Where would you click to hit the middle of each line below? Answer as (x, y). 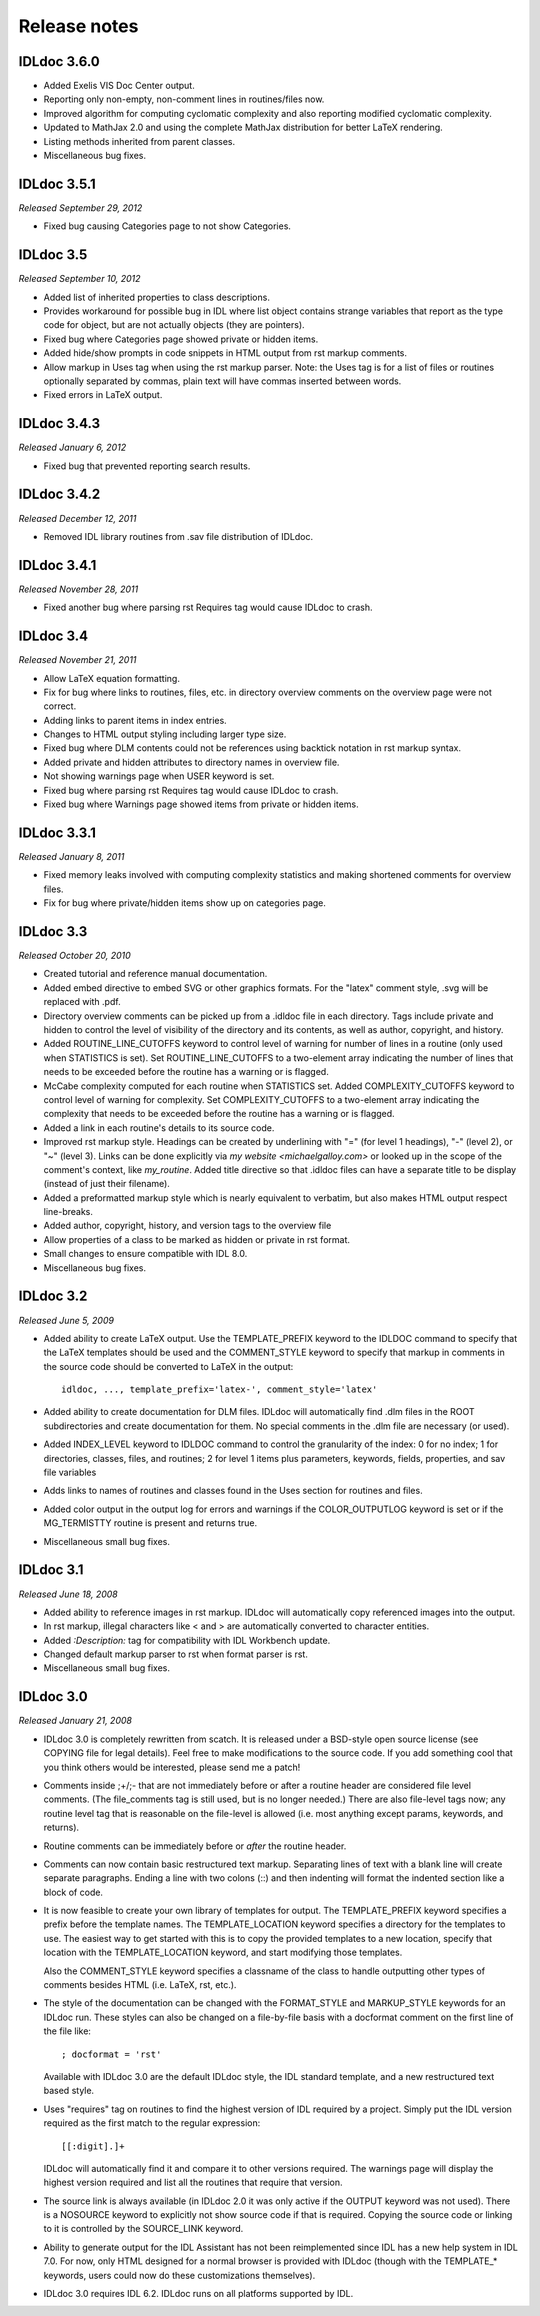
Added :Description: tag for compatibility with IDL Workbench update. (187, 1640)
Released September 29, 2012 (80, 207)
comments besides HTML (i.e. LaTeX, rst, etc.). (140, 1985)
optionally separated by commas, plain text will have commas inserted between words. (222, 381)
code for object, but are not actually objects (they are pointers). (174, 325)
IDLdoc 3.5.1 (57, 183)
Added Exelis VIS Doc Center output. (119, 86)
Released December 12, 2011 (77, 518)
